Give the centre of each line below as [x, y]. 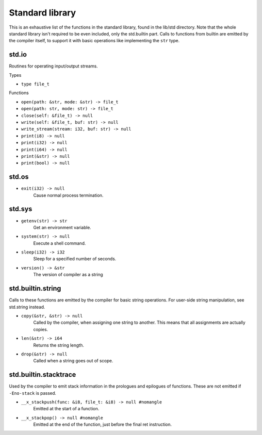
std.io [18, 55]
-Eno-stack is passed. [33, 393]
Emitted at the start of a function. [66, 409]
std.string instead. [27, 307]
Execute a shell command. [59, 243]
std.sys [21, 209]
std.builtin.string [35, 289]
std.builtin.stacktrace [42, 375]
